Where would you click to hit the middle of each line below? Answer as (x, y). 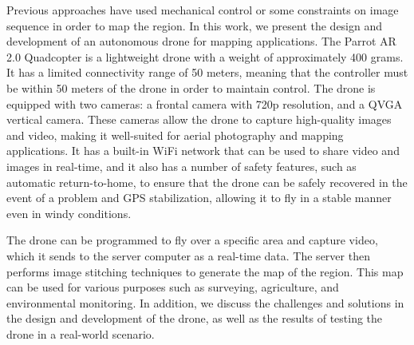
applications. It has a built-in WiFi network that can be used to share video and (203, 151)
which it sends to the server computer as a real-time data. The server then (188, 255)
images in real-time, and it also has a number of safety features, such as (181, 166)
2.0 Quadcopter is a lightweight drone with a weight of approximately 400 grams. (205, 56)
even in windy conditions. (69, 213)
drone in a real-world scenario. (81, 333)
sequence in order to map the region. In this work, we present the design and (195, 25)
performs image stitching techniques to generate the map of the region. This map (205, 271)
